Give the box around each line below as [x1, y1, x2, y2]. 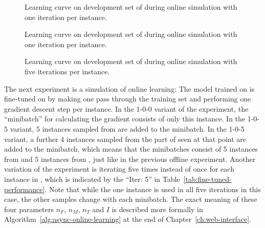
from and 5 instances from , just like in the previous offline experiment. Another [4, 153, 256, 164]
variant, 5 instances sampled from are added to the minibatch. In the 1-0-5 [10, 123, 245, 134]
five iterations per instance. [25, 66, 110, 76]
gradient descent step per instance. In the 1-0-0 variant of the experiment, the [4, 103, 249, 114]
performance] [4, 183, 45, 194]
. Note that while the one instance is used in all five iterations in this [45, 183, 261, 194]
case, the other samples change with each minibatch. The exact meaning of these [4, 194, 257, 204]
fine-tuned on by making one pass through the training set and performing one [4, 93, 251, 104]
